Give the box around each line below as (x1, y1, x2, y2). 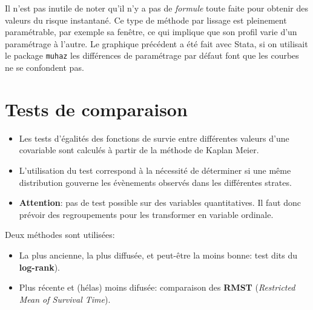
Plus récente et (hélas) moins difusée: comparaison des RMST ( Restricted (19, 281, 295, 294)
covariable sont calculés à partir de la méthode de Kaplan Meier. (19, 143, 259, 156)
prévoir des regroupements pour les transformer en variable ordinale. (19, 208, 274, 220)
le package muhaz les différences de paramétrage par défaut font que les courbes (5, 49, 299, 62)
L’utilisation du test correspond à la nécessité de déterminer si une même (19, 163, 291, 176)
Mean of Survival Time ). (19, 292, 111, 305)
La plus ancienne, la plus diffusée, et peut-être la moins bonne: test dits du (19, 248, 297, 261)
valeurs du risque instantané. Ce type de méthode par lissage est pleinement (5, 13, 287, 26)
